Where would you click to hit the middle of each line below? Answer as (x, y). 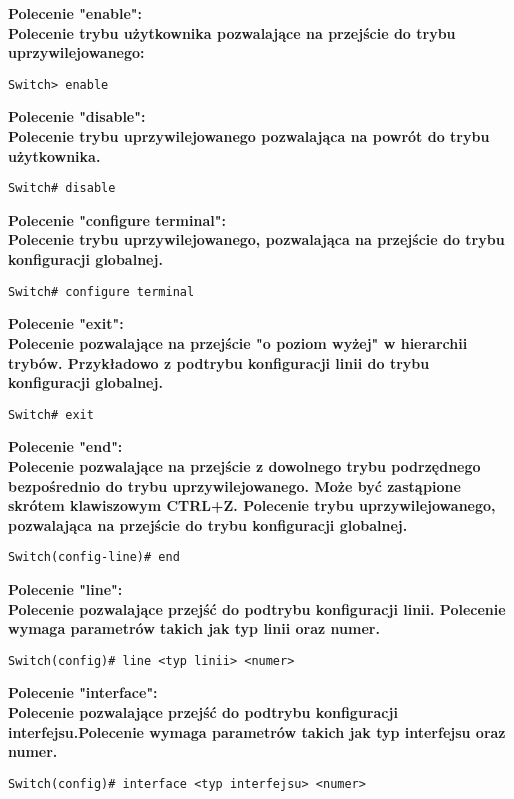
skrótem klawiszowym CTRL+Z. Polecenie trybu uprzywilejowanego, (252, 505)
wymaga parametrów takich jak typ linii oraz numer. (194, 628)
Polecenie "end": (65, 446)
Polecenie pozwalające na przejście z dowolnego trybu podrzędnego (244, 465)
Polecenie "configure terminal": (117, 219)
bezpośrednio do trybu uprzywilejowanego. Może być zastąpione (234, 485)
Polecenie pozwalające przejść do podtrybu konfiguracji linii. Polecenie (257, 608)
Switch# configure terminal (101, 291)
